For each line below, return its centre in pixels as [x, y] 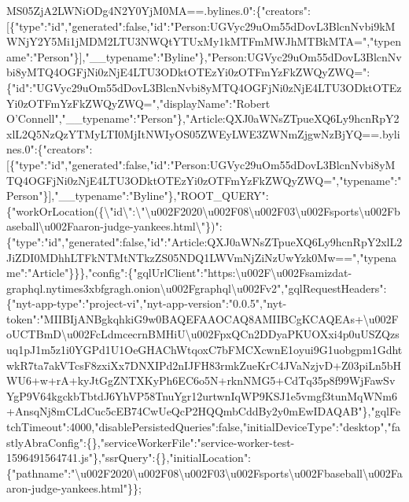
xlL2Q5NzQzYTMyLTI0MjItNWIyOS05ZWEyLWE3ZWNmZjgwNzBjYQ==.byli [203, 133]
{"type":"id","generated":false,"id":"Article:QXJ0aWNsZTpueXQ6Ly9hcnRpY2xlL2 [204, 241]
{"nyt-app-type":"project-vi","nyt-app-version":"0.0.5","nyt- [147, 303]
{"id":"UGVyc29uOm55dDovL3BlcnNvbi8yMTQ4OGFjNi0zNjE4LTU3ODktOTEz [204, 87]
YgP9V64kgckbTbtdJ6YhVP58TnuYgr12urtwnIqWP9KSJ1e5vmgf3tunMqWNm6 [202, 395]
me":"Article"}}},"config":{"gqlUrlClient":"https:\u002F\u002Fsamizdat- [179, 273]
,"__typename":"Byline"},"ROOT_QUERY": [160, 196]
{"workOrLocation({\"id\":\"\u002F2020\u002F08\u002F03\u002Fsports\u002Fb [203, 210]
